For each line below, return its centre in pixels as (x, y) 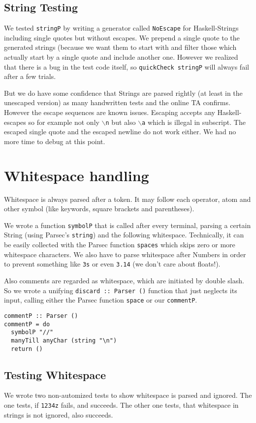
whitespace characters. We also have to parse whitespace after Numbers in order (125, 254)
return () (27, 349)
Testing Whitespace (55, 374)
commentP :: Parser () (41, 316)
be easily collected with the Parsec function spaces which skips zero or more (120, 245)
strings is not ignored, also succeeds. (59, 414)
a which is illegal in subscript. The (194, 122)
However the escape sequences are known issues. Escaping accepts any (110, 112)
